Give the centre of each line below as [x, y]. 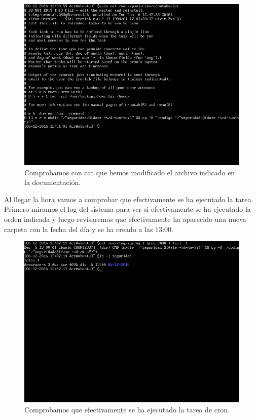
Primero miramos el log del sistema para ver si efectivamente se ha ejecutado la [127, 209]
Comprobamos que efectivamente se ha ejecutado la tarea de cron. [127, 409]
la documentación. [53, 182]
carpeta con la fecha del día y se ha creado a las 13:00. [89, 229]
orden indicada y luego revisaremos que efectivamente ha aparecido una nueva [125, 219]
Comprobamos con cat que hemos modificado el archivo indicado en [130, 172]
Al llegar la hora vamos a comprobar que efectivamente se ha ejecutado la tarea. [129, 199]
